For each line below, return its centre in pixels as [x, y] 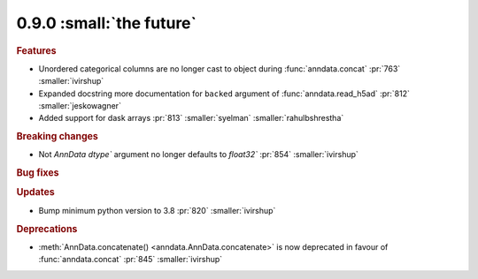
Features [36, 50]
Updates [35, 192]
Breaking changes [58, 137]
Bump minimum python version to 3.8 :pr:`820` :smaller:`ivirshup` [157, 210]
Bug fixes [38, 173]
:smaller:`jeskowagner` [80, 105]
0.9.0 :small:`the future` [107, 23]
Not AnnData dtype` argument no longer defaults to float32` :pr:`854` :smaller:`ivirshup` [198, 155]
